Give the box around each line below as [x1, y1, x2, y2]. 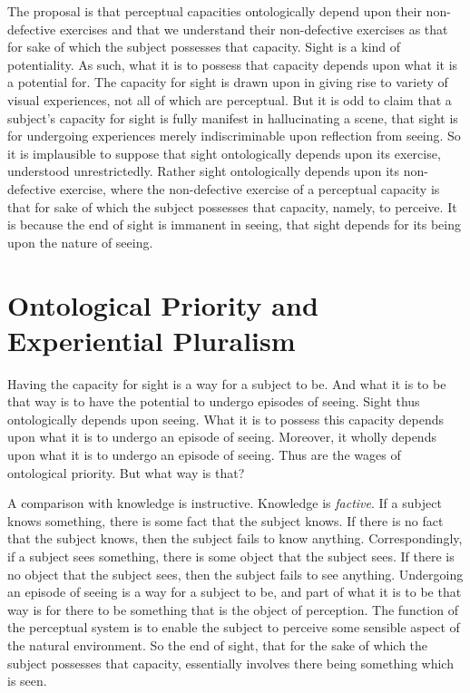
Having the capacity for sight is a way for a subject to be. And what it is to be [7, 374, 446, 393]
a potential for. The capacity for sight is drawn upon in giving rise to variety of [7, 73, 448, 92]
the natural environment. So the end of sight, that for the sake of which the [7, 635, 428, 654]
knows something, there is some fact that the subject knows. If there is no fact [7, 511, 444, 530]
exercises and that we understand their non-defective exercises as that [59, 19, 448, 38]
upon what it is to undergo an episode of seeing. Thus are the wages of [7, 445, 401, 464]
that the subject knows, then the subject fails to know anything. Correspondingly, [7, 529, 463, 548]
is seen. [7, 671, 47, 690]
